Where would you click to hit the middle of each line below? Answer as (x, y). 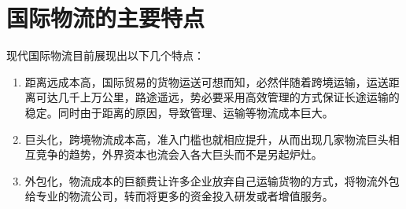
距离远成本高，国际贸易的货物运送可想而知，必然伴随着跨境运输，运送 (207, 81)
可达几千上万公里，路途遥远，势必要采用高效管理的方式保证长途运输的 (218, 97)
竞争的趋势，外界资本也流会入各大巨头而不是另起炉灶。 (179, 154)
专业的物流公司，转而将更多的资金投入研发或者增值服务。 (185, 196)
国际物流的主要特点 (106, 18)
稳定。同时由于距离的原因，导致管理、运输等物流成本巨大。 (179, 112)
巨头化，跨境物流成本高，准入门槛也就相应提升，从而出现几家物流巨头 (207, 139)
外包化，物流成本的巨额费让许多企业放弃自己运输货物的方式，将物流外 (207, 180)
